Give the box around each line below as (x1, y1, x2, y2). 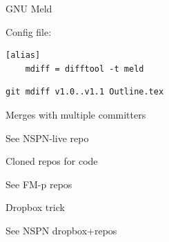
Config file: (6, 24, 52, 39)
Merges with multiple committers (6, 107, 146, 121)
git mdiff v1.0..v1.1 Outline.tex (6, 87, 164, 97)
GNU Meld (6, 1, 52, 15)
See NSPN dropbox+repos (6, 223, 117, 237)
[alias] (6, 50, 41, 61)
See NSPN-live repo (6, 130, 89, 145)
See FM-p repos (6, 177, 72, 191)
